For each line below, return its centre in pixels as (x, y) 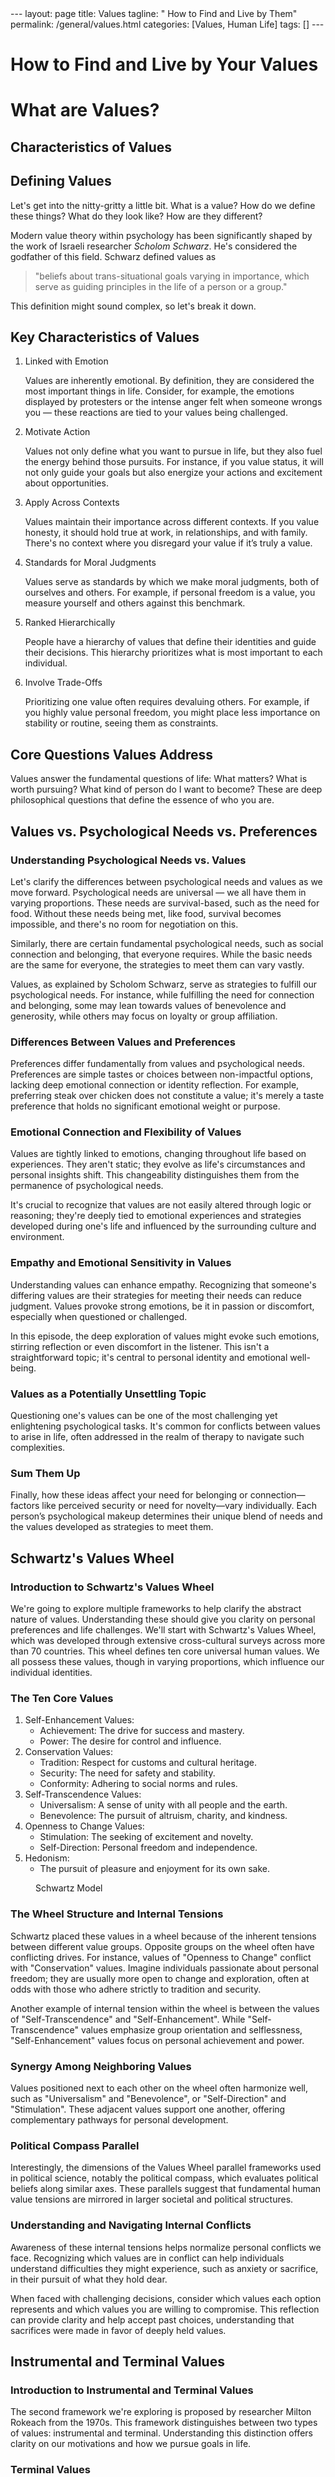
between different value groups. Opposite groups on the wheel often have (162, 1946)
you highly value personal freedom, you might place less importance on (172, 713)
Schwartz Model (69, 1888)
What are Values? (85, 110)
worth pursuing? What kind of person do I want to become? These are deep (166, 789)
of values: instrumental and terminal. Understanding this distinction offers (161, 2433)
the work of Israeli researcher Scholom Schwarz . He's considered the (154, 246)
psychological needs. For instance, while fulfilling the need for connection (162, 994)
